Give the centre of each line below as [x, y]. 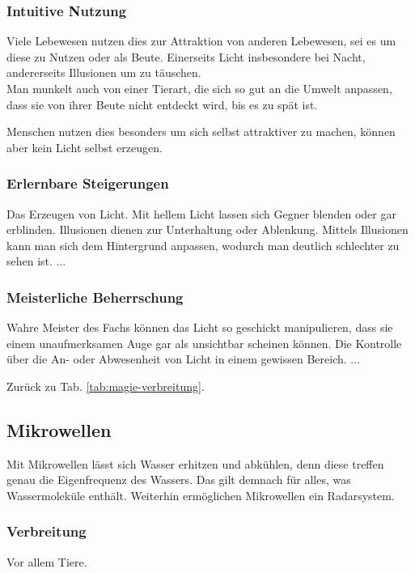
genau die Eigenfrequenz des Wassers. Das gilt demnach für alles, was [179, 480]
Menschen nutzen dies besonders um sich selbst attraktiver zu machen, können [201, 132]
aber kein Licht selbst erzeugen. [85, 147]
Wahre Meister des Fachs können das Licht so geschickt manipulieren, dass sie [200, 327]
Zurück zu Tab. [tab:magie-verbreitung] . [106, 386]
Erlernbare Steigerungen [88, 183]
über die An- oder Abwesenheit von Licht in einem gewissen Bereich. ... [184, 359]
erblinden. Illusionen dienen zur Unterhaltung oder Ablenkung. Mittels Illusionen [207, 229]
